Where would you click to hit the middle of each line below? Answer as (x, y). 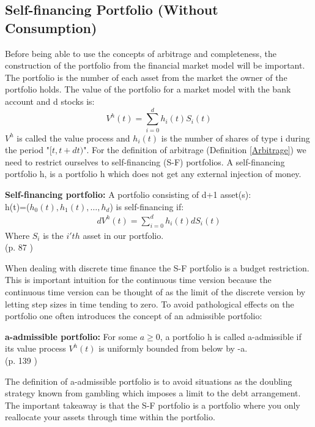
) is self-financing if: (147, 206)
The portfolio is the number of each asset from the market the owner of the (146, 77)
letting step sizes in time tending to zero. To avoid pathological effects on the (150, 304)
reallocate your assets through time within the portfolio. (110, 417)
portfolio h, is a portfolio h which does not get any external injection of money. (153, 174)
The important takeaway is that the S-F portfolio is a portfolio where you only (153, 405)
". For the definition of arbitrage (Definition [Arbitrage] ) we (195, 150)
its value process (35, 348)
